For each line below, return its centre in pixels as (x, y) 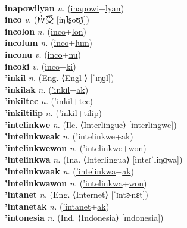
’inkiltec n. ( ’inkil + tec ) (49, 101)
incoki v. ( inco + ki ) (40, 66)
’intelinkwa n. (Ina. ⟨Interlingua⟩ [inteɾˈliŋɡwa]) (94, 159)
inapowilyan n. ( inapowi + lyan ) (65, 7)
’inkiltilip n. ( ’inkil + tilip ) (53, 112)
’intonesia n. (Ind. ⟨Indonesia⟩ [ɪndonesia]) (84, 218)
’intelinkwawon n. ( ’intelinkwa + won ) (76, 182)
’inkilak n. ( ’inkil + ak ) (47, 89)
